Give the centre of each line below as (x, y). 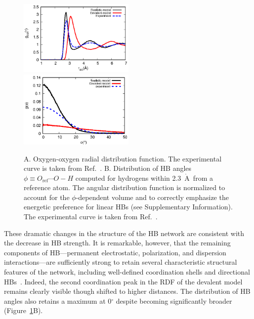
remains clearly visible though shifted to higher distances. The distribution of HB (127, 291)
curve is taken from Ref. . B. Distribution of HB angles (108, 168)
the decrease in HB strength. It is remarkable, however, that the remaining (117, 243)
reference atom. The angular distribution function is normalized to (125, 187)
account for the (47, 197)
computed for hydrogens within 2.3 (128, 178)
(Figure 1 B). (23, 310)
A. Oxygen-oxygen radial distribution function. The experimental (123, 158)
